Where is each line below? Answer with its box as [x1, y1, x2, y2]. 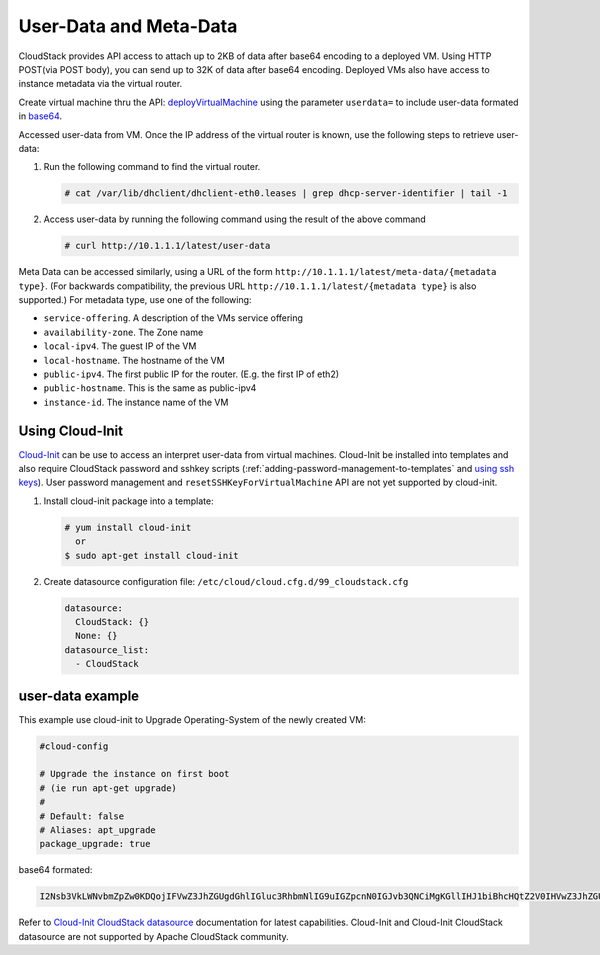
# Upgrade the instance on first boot [39, 768, 230, 780]
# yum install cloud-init [64, 521, 192, 533]
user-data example [18, 687, 140, 704]
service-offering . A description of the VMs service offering [43, 312, 304, 324]
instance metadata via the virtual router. [18, 78, 183, 90]
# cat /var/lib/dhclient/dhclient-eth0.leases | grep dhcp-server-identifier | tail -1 [64, 188, 508, 199]
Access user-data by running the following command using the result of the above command [43, 213, 427, 225]
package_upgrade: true [39, 838, 151, 850]
